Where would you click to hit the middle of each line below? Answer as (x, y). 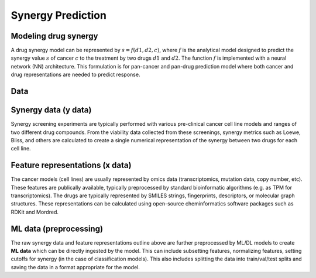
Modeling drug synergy (54, 36)
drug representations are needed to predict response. (75, 75)
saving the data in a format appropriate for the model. (75, 267)
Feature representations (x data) (71, 165)
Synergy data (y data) (51, 110)
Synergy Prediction (59, 15)
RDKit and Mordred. (35, 212)
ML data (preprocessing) (57, 229)
